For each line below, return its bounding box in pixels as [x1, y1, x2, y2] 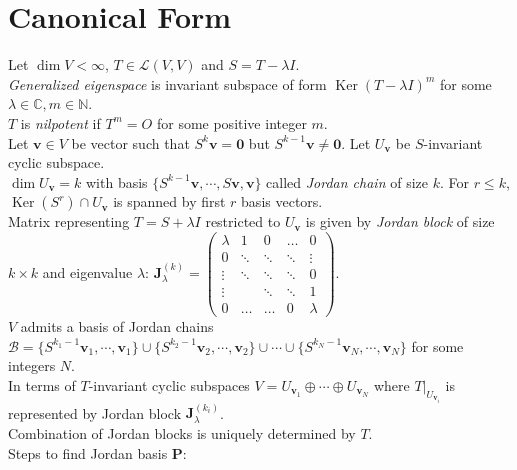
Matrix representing [8, 211, 130, 232]
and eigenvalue [42, 261, 133, 282]
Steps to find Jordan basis [8, 442, 168, 463]
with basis [86, 171, 148, 192]
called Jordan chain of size [266, 171, 428, 192]
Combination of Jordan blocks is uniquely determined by [8, 422, 356, 443]
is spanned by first [113, 191, 226, 212]
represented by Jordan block [8, 402, 182, 423]
